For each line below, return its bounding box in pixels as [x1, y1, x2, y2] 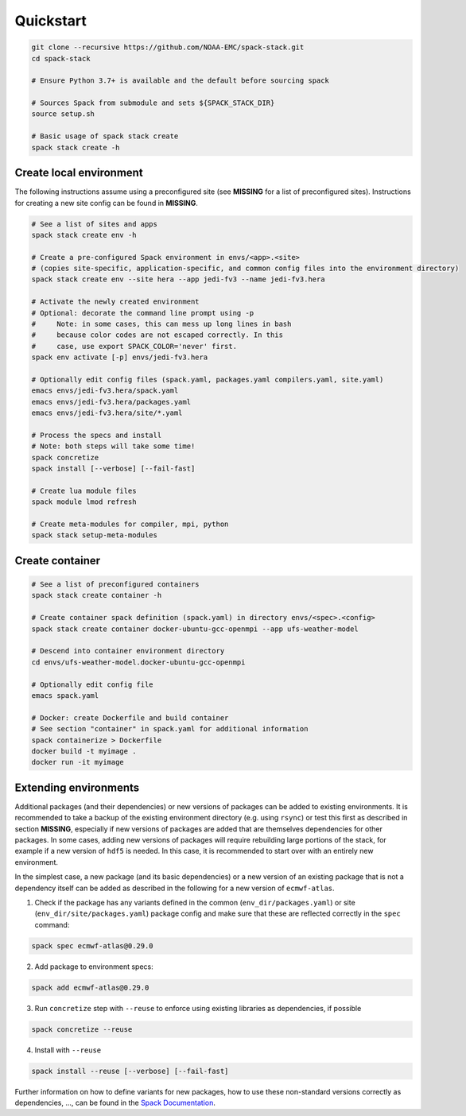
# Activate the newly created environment [31, 297, 200, 306]
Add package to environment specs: [34, 962, 154, 971]
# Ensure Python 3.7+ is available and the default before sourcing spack [31, 76, 330, 85]
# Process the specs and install [31, 430, 162, 440]
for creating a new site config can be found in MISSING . [14, 198, 198, 207]
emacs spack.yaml [31, 691, 99, 699]
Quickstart [14, 12, 87, 29]
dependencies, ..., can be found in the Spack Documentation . [14, 1098, 216, 1107]
